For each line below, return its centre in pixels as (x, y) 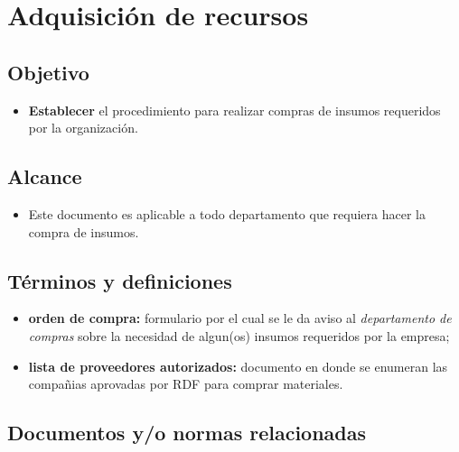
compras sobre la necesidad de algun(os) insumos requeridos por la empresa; (239, 335)
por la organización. (83, 128)
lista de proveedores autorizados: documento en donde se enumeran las (238, 366)
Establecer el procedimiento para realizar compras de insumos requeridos (234, 110)
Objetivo (48, 72)
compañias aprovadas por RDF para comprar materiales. (186, 384)
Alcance (45, 176)
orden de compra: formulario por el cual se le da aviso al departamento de (240, 318)
